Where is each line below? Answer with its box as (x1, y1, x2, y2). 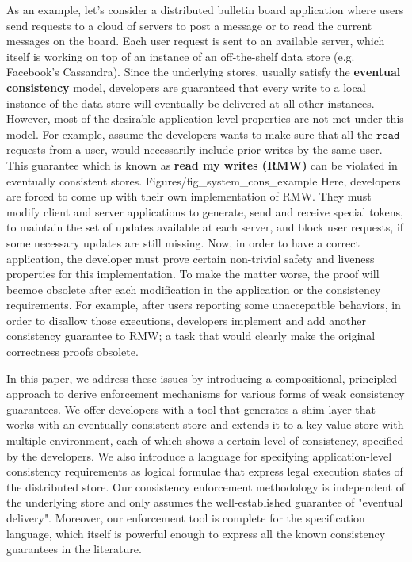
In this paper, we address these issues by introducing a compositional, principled (6, 369, 398, 386)
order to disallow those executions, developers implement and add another (6, 312, 366, 328)
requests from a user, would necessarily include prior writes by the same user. (6, 141, 383, 158)
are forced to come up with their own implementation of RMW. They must (6, 188, 372, 205)
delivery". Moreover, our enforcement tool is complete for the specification (6, 510, 365, 526)
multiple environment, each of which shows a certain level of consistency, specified (6, 432, 404, 449)
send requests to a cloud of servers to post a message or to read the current (6, 17, 372, 33)
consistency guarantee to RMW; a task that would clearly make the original (6, 327, 376, 344)
